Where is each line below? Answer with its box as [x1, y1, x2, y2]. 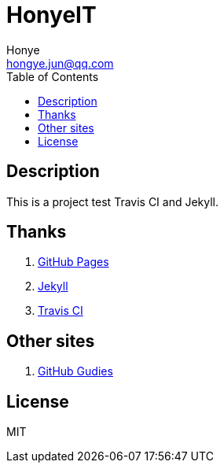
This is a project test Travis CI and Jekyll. [6, 194, 219, 209]
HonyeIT [6, 2, 97, 28]
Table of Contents [6, 69, 99, 83]
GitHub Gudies [38, 364, 113, 379]
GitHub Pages [38, 255, 109, 269]
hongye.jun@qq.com [6, 56, 114, 70]
